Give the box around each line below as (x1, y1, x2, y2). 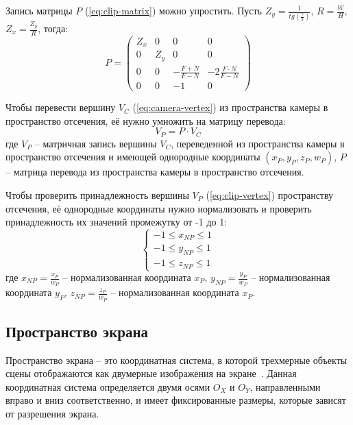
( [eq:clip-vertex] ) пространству (206, 187, 334, 202)
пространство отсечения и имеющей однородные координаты (5, 149, 260, 164)
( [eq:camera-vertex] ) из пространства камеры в (132, 100, 328, 114)
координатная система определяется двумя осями (5, 379, 210, 393)
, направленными (249, 379, 321, 393)
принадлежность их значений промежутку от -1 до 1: (5, 215, 228, 229)
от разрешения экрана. (5, 406, 99, 421)
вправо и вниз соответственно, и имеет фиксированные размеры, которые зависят (5, 393, 346, 407)
